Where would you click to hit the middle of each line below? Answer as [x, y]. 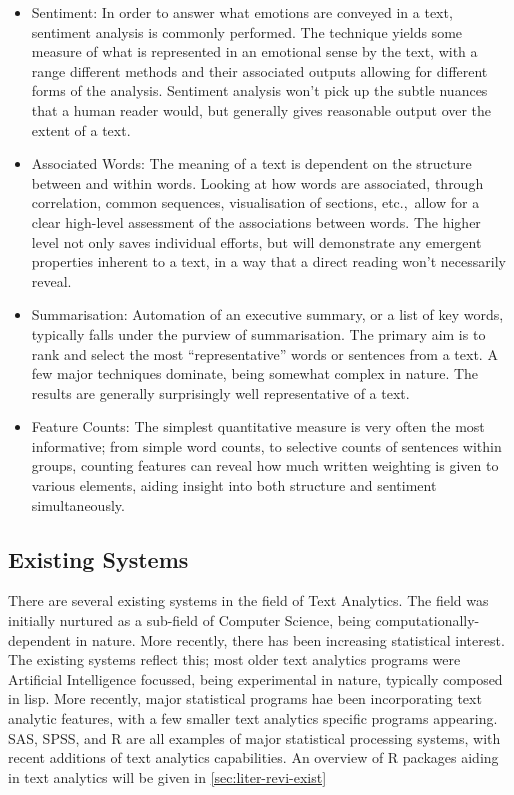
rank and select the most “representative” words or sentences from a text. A [264, 353]
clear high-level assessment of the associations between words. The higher [256, 221]
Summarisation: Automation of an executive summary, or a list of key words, [267, 314]
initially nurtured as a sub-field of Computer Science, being [189, 620]
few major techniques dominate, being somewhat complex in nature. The [255, 373]
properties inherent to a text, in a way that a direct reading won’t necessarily [268, 261]
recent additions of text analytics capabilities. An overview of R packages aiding [253, 757]
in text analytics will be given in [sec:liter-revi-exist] [167, 776]
